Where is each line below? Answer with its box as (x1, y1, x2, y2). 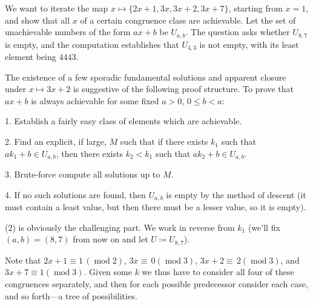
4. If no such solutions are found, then (5, 188, 146, 201)
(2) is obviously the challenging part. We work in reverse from (5, 221, 235, 233)
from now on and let (73, 233, 148, 245)
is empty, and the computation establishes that (5, 38, 179, 50)
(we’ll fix (248, 221, 280, 233)
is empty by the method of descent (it (166, 188, 306, 201)
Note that (5, 253, 41, 266)
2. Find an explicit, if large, (5, 135, 107, 148)
